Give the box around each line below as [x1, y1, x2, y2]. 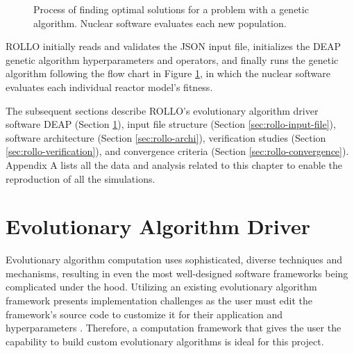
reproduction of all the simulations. [6, 171, 155, 186]
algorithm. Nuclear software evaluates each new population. [33, 15, 287, 30]
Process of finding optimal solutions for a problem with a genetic [33, 2, 309, 16]
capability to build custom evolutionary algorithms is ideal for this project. [6, 334, 324, 348]
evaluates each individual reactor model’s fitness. [6, 79, 213, 94]
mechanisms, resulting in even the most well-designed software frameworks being [6, 265, 348, 280]
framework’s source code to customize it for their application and [6, 306, 283, 321]
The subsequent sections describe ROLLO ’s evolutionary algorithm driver [6, 103, 319, 117]
